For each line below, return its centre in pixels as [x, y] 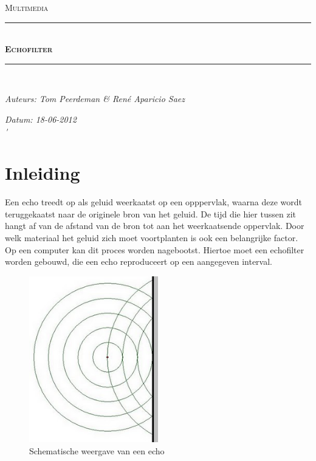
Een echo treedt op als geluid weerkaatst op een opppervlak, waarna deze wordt [153, 202]
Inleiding [43, 173]
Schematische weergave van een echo [97, 450]
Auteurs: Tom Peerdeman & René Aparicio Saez [95, 99]
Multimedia [27, 7]
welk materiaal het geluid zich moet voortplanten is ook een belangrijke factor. [152, 238]
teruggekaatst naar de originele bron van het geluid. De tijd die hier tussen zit [150, 213]
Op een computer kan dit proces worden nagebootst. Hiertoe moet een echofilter [155, 249]
